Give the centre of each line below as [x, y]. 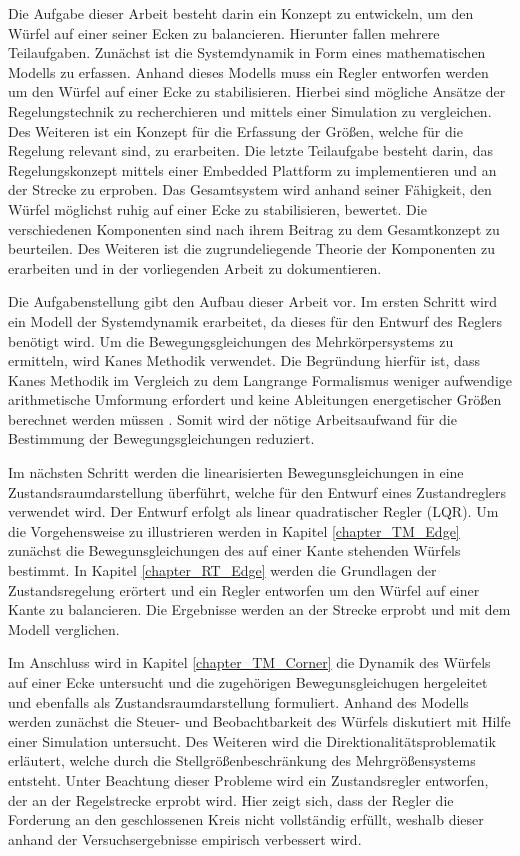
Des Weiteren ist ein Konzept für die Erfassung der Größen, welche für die [235, 130]
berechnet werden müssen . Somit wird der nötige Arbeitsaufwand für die [232, 418]
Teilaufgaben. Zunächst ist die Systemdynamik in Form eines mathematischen [247, 52]
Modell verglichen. [64, 628]
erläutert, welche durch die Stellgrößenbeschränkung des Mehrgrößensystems [242, 760]
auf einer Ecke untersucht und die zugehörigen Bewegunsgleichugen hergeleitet [248, 682]
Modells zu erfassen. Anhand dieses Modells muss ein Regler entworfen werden [248, 71]
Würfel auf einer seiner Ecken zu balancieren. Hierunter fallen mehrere [224, 32]
